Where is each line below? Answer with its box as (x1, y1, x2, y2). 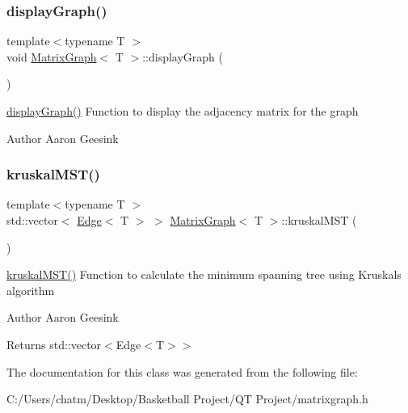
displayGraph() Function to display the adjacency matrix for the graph (6, 103, 359, 119)
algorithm (6, 281, 55, 298)
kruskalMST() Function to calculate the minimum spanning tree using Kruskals (6, 266, 402, 283)
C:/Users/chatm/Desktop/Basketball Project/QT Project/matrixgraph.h (6, 390, 368, 407)
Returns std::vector (6, 335, 102, 352)
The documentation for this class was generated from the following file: (6, 363, 358, 380)
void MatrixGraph (6, 48, 97, 65)
